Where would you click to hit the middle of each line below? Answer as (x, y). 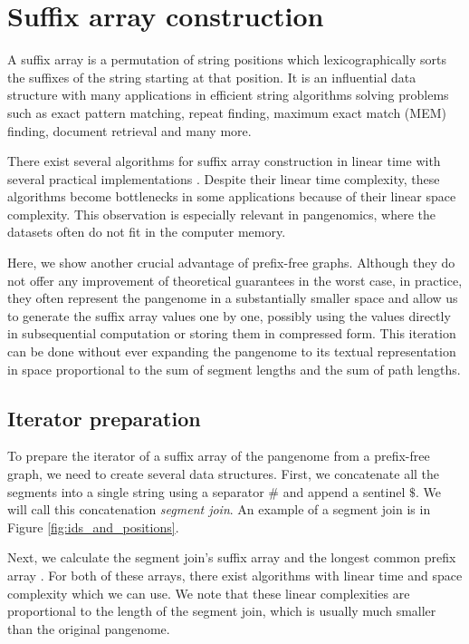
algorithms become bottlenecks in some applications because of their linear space (232, 196)
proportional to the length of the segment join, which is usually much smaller (222, 611)
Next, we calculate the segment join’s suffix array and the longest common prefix (232, 557)
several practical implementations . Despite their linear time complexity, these (224, 178)
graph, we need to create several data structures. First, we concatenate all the (224, 474)
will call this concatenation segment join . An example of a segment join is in (219, 509)
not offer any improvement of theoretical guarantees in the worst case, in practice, (235, 280)
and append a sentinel (344, 491)
